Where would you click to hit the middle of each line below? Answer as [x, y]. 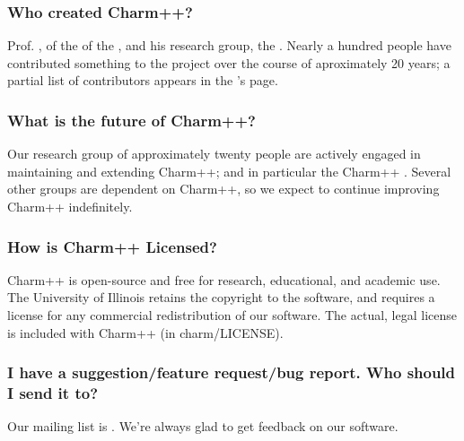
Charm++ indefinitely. [70, 206]
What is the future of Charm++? [131, 120]
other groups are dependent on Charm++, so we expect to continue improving [223, 189]
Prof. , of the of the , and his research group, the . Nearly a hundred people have [229, 45]
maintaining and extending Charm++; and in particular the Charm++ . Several [229, 171]
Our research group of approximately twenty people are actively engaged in [214, 154]
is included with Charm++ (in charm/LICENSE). [145, 332]
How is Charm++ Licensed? [112, 246]
